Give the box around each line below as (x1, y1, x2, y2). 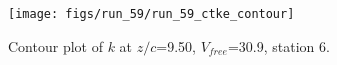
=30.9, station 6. (227, 35, 330, 56)
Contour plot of (8, 35, 103, 56)
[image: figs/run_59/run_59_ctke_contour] (8, 7, 295, 21)
